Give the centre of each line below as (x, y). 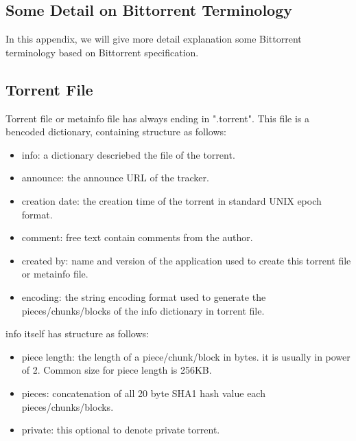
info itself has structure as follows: (77, 333)
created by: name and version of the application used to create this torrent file (186, 260)
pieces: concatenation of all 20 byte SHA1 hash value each (143, 393)
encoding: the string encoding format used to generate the (144, 296)
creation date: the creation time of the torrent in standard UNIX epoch (171, 200)
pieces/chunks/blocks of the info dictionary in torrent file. (143, 310)
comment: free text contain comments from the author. (137, 237)
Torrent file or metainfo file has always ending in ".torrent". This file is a (158, 118)
